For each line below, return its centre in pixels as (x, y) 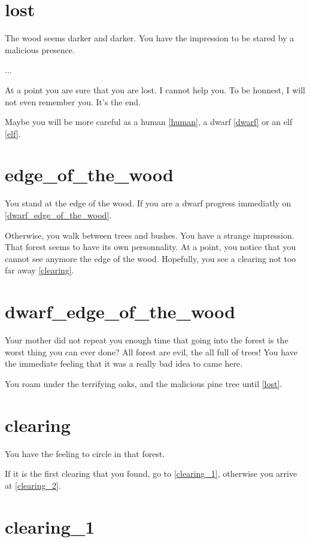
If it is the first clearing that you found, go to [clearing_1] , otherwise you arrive (151, 474)
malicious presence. (40, 49)
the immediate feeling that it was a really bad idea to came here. (124, 363)
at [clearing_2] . (33, 485)
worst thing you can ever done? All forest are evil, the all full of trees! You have (151, 351)
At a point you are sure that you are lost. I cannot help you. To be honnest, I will (155, 89)
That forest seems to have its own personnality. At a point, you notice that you (151, 247)
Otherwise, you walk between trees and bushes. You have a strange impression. (150, 235)
